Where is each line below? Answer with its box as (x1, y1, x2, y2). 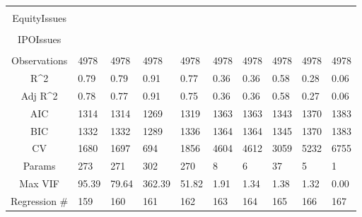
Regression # (11, 193, 69, 208)
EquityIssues (12, 11, 66, 25)
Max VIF (19, 176, 59, 191)
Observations (11, 53, 68, 68)
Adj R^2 (21, 88, 58, 102)
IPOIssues (18, 32, 62, 47)
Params (23, 158, 56, 173)
